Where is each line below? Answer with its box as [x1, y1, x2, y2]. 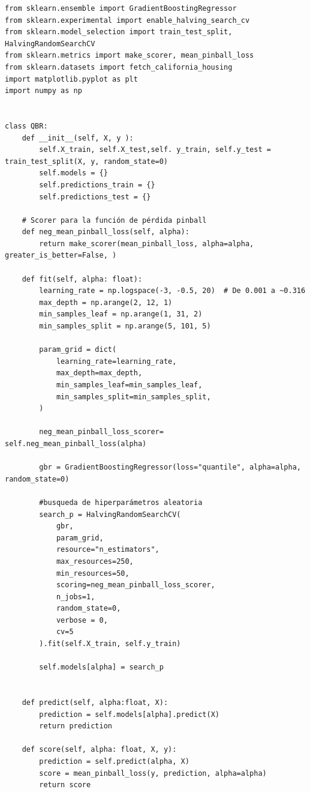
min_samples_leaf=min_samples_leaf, [56, 381, 203, 389]
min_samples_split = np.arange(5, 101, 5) [39, 322, 211, 331]
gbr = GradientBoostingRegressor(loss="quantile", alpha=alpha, [39, 463, 301, 472]
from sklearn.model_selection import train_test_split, [5, 28, 233, 37]
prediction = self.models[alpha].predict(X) [39, 710, 219, 719]
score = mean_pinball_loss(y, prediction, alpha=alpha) [39, 769, 267, 778]
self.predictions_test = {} [39, 192, 151, 201]
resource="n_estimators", [56, 545, 159, 554]
